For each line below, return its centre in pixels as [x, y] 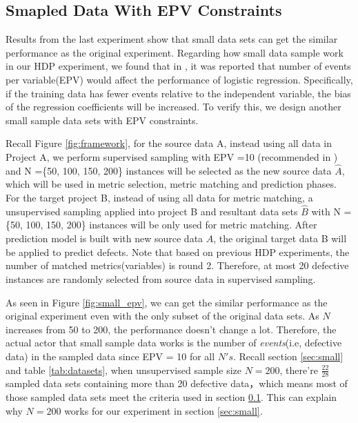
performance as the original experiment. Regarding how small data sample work [175, 52]
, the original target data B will [280, 238]
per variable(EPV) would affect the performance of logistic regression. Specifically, [179, 79]
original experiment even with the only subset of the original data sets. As [162, 316]
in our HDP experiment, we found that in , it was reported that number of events [178, 66]
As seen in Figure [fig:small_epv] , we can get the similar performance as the [167, 302]
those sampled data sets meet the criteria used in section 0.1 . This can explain [171, 396]
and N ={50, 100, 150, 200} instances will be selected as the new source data [169, 170]
